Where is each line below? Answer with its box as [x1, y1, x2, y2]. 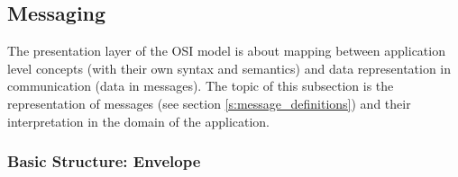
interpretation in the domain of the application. [7, 111, 270, 130]
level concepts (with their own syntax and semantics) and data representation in [7, 58, 452, 77]
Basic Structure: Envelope [7, 150, 201, 173]
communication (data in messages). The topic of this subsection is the [7, 76, 394, 95]
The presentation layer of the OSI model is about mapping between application [7, 41, 445, 60]
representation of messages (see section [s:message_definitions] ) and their [7, 93, 411, 112]
